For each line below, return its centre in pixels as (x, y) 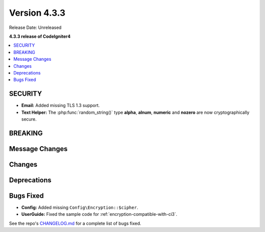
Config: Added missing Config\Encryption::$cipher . (80, 207)
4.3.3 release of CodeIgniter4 (40, 36)
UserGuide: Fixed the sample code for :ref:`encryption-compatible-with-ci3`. (99, 214)
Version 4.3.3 (37, 13)
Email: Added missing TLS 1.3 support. (61, 105)
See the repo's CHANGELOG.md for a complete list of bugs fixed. (75, 223)
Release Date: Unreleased (35, 27)
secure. (29, 119)
